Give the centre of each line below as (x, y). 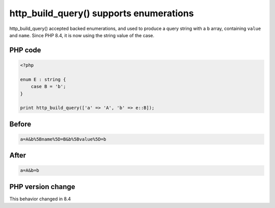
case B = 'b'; (48, 87)
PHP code (25, 50)
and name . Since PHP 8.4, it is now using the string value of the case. (82, 35)
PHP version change (43, 186)
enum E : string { (43, 79)
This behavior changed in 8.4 (40, 199)
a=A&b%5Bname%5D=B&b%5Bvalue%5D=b (63, 139)
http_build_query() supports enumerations (102, 13)
